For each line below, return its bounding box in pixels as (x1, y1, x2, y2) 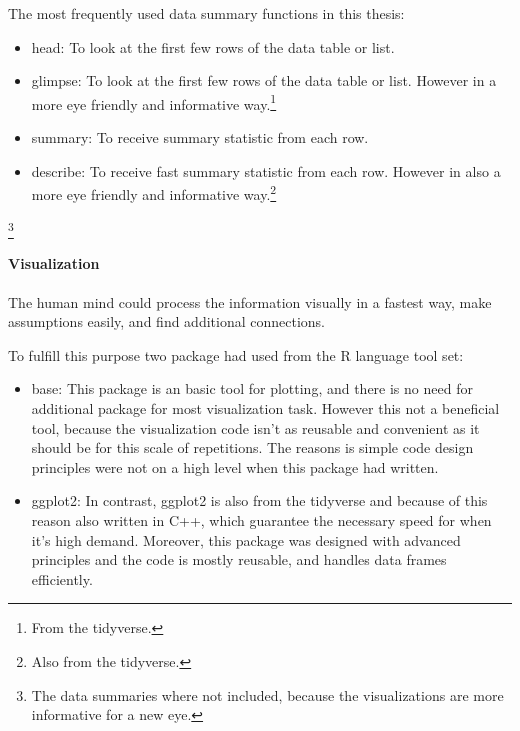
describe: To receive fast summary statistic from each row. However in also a (31, 160, 501, 181)
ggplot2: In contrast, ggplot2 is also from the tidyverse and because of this (31, 490, 488, 511)
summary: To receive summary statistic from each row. (31, 127, 369, 148)
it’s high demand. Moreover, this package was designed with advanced (31, 529, 461, 550)
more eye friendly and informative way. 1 (31, 90, 277, 114)
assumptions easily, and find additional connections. (8, 311, 325, 332)
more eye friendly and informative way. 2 (31, 181, 277, 204)
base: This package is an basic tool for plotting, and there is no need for (31, 378, 473, 399)
